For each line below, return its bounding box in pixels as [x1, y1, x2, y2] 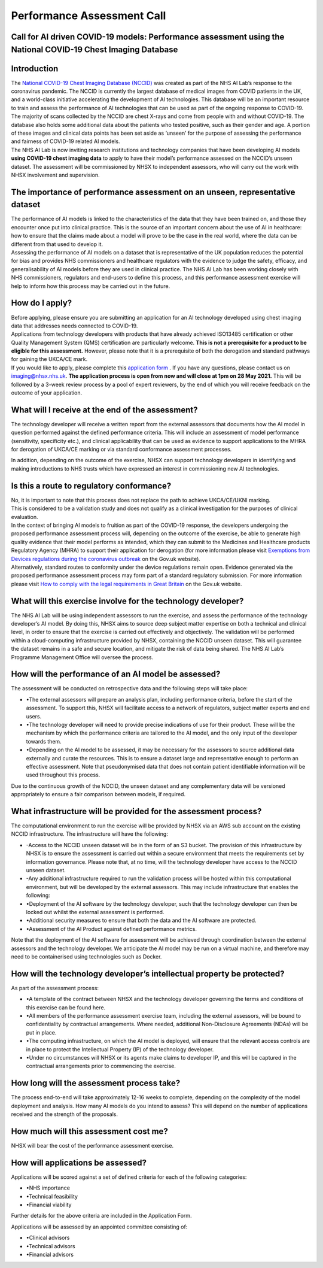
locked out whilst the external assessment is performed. [26, 908, 164, 915]
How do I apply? [11, 298, 72, 308]
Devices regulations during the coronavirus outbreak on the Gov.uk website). [11, 555, 200, 562]
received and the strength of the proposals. [11, 1111, 118, 1118]
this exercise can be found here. [26, 1003, 106, 1011]
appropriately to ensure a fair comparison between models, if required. [11, 791, 185, 798]
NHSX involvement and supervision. [11, 171, 100, 178]
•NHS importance [26, 1184, 70, 1191]
